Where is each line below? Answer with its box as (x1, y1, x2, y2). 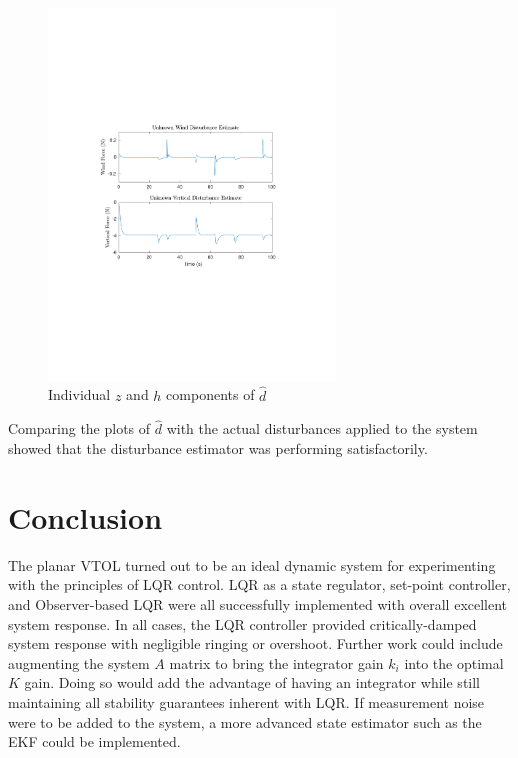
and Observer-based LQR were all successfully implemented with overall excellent (8, 593, 508, 614)
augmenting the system (8, 652, 150, 673)
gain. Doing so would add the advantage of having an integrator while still (24, 672, 481, 693)
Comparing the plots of (8, 418, 151, 439)
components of (166, 384, 255, 405)
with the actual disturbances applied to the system (166, 418, 478, 439)
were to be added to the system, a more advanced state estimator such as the (8, 711, 482, 732)
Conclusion (8, 496, 163, 537)
